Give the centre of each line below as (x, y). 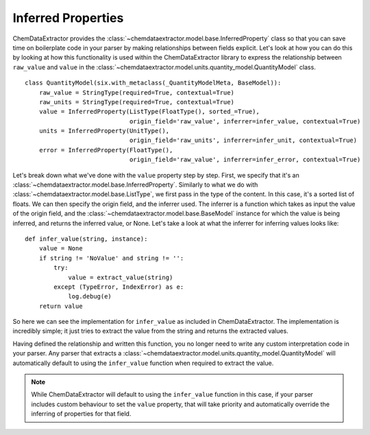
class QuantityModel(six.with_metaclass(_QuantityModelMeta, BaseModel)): (153, 83)
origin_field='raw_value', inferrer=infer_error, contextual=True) (245, 160)
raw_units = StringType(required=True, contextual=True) (136, 102)
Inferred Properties (68, 18)
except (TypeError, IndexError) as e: (119, 287)
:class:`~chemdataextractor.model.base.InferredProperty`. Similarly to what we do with (135, 185)
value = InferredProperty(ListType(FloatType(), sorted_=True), (149, 112)
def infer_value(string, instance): (86, 239)
